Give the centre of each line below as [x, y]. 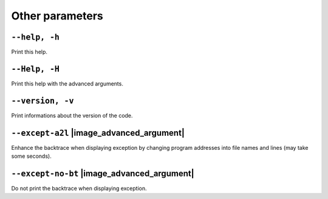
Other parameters [57, 16]
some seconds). [31, 156]
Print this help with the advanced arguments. [67, 83]
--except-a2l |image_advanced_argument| [98, 133]
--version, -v [43, 101]
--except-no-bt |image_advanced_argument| [103, 173]
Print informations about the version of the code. [72, 115]
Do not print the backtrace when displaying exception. [79, 189]
